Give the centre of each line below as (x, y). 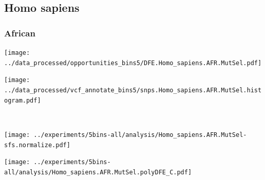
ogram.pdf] (23, 100)
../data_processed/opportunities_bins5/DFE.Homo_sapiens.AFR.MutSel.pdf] (133, 63)
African (20, 33)
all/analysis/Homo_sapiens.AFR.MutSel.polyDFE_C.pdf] (98, 172)
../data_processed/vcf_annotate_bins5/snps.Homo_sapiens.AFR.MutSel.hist (133, 90)
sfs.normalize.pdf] (37, 145)
